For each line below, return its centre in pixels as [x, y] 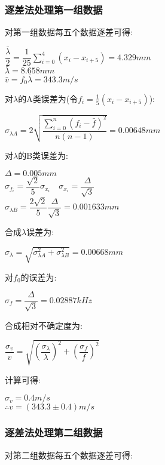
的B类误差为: [43, 155]
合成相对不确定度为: [44, 325]
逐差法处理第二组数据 [54, 432]
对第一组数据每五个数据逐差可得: [69, 32]
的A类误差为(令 [48, 98]
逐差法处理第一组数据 [54, 9]
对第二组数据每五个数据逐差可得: [69, 455]
